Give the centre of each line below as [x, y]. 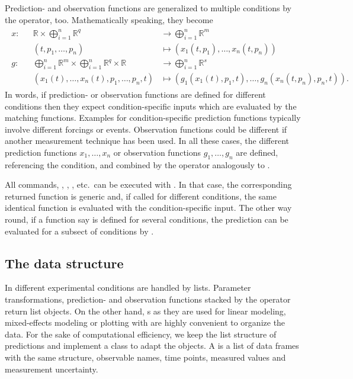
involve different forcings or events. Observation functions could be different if [146, 129]
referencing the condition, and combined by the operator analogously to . [137, 164]
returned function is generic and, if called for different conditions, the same [141, 196]
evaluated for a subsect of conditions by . [79, 231]
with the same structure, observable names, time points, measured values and [145, 357]
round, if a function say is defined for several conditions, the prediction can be [147, 219]
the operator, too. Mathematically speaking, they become [109, 19]
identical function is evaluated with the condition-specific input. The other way [148, 208]
